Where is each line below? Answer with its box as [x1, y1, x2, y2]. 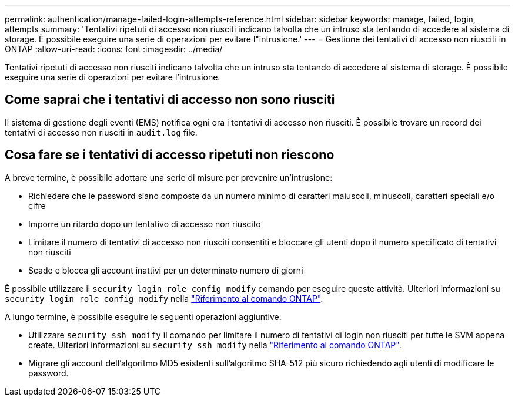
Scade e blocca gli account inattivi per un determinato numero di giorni [28, 265, 303, 275]
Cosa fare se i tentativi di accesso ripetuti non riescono [5, 147, 335, 163]
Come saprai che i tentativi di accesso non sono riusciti [5, 92, 335, 107]
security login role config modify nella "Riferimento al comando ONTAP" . [5, 293, 323, 304]
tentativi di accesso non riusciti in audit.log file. [5, 127, 198, 137]
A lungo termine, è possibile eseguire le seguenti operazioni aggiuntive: [5, 311, 282, 322]
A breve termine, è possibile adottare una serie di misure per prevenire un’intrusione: [5, 172, 333, 183]
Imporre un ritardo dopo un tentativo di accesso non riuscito [28, 218, 261, 229]
